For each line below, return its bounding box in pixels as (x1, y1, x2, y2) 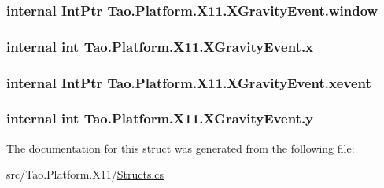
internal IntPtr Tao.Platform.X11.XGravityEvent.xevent (6, 72, 371, 92)
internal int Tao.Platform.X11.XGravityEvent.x (6, 36, 314, 56)
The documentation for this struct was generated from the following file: (6, 139, 355, 156)
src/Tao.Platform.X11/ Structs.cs (6, 166, 164, 182)
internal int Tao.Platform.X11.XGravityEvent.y (6, 109, 314, 128)
